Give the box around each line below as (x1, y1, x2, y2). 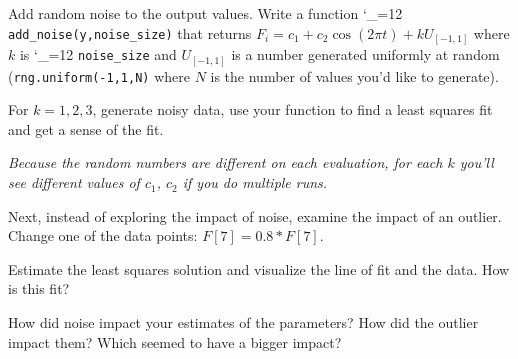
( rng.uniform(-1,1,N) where (8, 65, 190, 86)
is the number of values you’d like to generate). (210, 65, 499, 86)
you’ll (459, 152, 494, 173)
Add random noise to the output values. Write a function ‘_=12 (8, 3, 403, 23)
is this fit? (8, 278, 70, 299)
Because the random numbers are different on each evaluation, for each (8, 152, 443, 173)
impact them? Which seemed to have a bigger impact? (8, 331, 342, 352)
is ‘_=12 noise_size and (19, 44, 177, 65)
